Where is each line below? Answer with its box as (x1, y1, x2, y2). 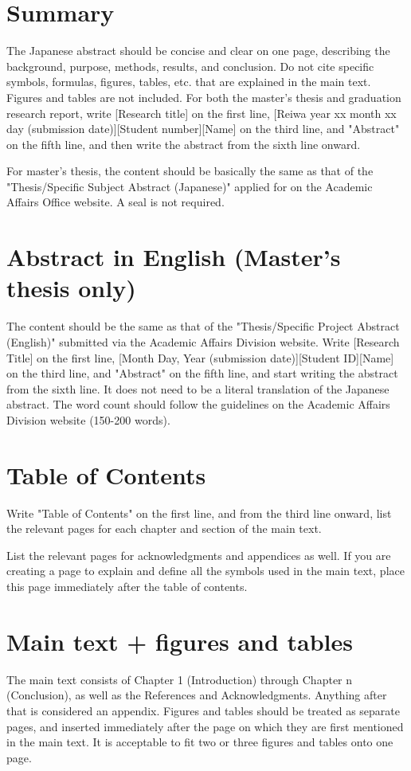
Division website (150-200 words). (6, 411, 170, 428)
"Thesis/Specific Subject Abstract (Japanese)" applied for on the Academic (6, 178, 373, 194)
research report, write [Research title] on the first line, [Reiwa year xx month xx (6, 104, 397, 121)
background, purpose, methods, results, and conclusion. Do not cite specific (6, 57, 374, 74)
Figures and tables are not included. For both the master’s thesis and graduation (6, 88, 401, 105)
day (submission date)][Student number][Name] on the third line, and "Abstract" (6, 120, 400, 137)
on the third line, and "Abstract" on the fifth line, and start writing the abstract (6, 365, 398, 382)
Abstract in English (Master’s (6, 241, 341, 273)
